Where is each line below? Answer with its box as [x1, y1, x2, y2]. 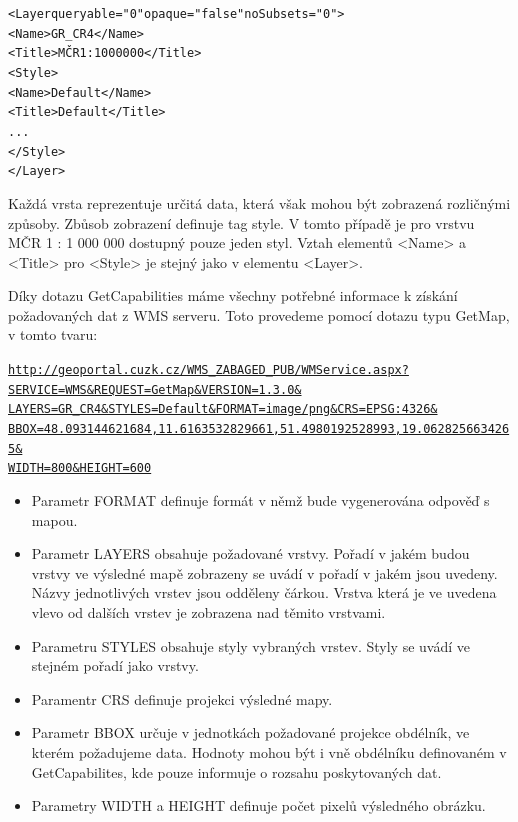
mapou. [31, 509, 78, 530]
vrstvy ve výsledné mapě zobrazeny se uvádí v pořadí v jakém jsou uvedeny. [31, 562, 498, 583]
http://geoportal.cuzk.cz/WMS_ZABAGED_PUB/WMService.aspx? [8, 363, 409, 378]
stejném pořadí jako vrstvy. [31, 655, 199, 676]
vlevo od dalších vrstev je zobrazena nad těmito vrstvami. [31, 601, 386, 622]
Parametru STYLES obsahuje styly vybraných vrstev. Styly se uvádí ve [31, 635, 470, 656]
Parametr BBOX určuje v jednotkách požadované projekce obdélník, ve [31, 722, 470, 743]
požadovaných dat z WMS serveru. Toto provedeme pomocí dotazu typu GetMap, [8, 304, 510, 325]
